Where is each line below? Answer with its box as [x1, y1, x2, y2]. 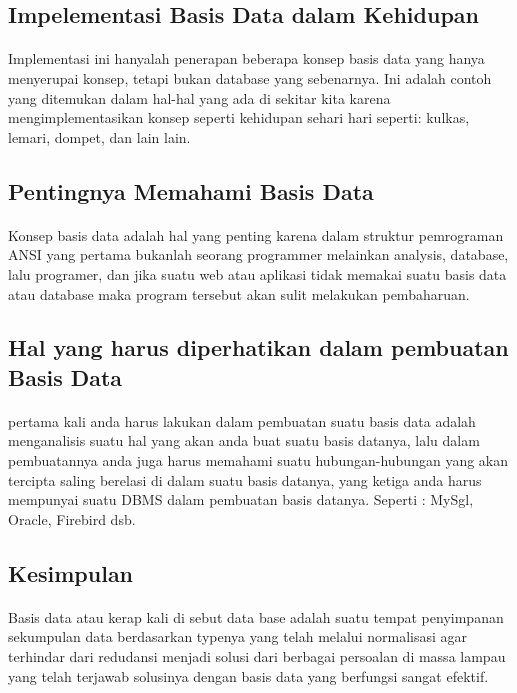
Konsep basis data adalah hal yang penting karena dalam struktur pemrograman [8, 224, 504, 245]
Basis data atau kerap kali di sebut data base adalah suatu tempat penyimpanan [8, 606, 504, 627]
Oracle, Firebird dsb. [8, 508, 136, 529]
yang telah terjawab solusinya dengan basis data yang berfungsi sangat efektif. [8, 665, 489, 686]
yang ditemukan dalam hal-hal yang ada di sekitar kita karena [8, 87, 391, 108]
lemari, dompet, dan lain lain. [8, 126, 191, 147]
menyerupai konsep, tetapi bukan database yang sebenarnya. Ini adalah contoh [8, 67, 492, 88]
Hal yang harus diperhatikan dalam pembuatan [8, 332, 509, 363]
